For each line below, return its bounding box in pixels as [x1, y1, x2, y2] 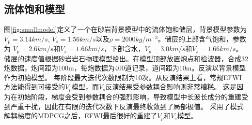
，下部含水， [104, 43, 145, 54]
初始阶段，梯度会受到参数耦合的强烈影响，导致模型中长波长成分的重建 [17, 91, 241, 101]
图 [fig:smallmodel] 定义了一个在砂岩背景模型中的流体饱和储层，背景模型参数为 [4, 24, 247, 34]
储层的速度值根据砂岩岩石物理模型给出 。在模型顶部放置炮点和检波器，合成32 [4, 53, 248, 63]
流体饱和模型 [4, 1, 65, 16]
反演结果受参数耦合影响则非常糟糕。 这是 [105, 82, 237, 92]
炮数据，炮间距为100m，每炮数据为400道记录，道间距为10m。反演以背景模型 [4, 63, 246, 73]
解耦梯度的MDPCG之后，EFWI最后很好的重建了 [4, 111, 157, 121]
